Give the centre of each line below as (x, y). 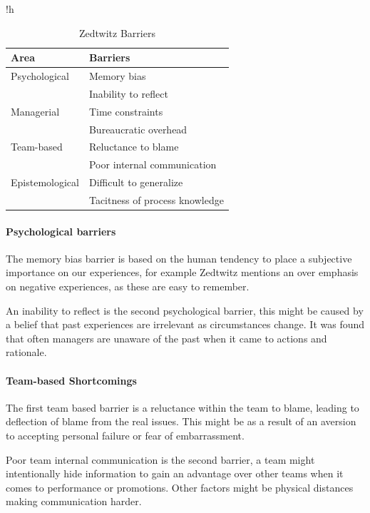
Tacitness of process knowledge (156, 199)
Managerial (35, 111)
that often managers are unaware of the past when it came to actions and (166, 338)
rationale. (26, 352)
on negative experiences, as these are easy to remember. (128, 286)
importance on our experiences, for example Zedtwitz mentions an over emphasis (182, 272)
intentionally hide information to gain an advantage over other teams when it (175, 473)
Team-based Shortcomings (71, 380)
